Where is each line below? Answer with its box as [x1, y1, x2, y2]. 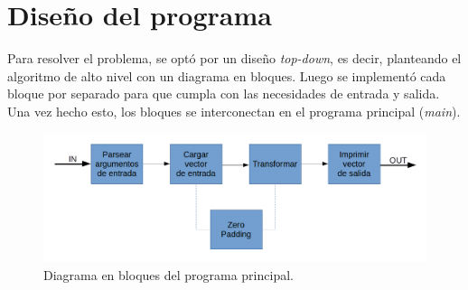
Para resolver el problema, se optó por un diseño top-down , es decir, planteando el [7, 49, 462, 68]
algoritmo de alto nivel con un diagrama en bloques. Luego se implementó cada [7, 66, 446, 85]
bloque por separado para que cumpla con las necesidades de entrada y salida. [7, 84, 440, 103]
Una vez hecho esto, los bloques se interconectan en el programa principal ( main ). [7, 101, 461, 120]
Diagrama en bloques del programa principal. [43, 265, 294, 284]
